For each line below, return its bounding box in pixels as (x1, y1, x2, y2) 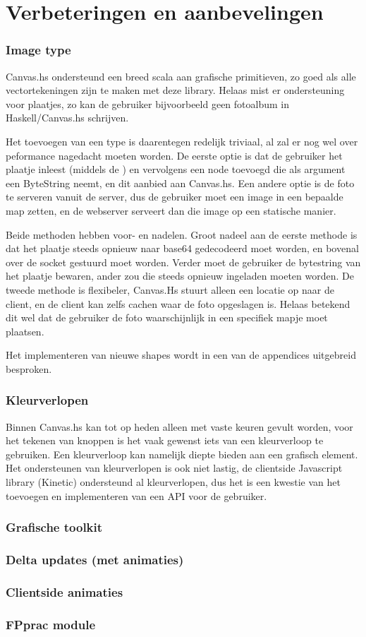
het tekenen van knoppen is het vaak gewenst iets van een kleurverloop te (6, 433, 324, 448)
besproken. (6, 361, 52, 376)
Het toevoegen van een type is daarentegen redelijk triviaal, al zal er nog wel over (6, 133, 358, 148)
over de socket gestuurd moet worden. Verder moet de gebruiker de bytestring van (6, 254, 361, 269)
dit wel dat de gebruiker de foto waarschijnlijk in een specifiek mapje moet (6, 310, 328, 325)
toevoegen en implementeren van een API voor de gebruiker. (6, 488, 267, 503)
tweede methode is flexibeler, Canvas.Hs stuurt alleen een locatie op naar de (6, 282, 334, 297)
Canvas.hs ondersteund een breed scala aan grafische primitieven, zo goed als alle (6, 69, 356, 83)
